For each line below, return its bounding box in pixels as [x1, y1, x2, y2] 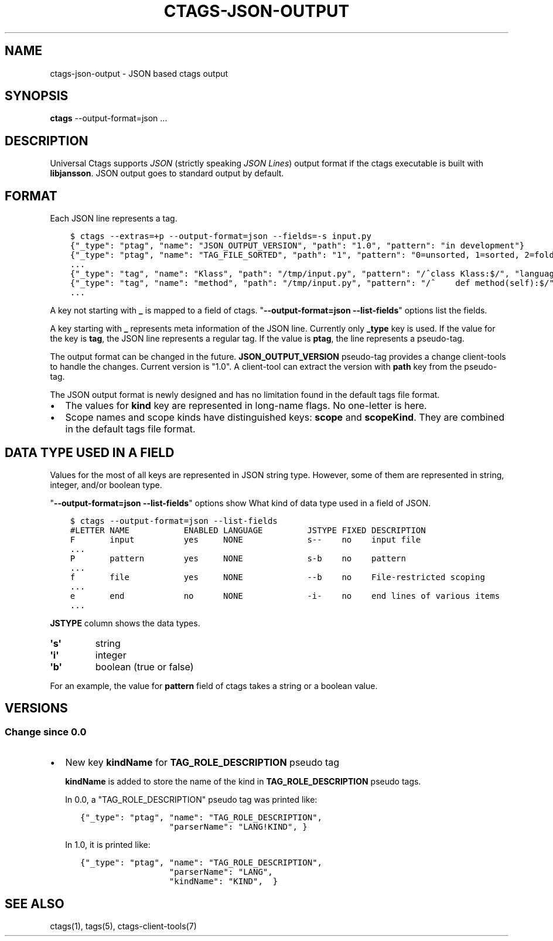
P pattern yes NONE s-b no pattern [70, 553, 406, 563]
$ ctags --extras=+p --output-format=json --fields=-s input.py [70, 231, 371, 241]
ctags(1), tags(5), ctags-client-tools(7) [50, 921, 197, 932]
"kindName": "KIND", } [169, 877, 278, 887]
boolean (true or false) [95, 660, 194, 673]
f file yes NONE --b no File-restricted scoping [70, 572, 485, 582]
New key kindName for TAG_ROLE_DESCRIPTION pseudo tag [65, 756, 340, 769]
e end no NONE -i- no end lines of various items [70, 591, 500, 601]
